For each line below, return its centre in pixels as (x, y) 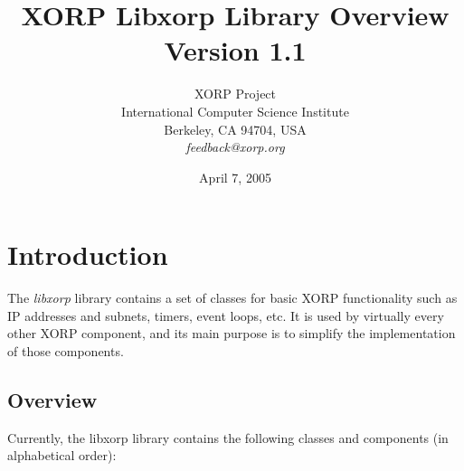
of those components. (66, 351)
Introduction (88, 254)
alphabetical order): (62, 455)
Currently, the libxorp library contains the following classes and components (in (228, 437)
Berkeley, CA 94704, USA (235, 129)
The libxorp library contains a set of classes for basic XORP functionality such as (232, 298)
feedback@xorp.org (235, 147)
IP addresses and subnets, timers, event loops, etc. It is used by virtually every (226, 315)
